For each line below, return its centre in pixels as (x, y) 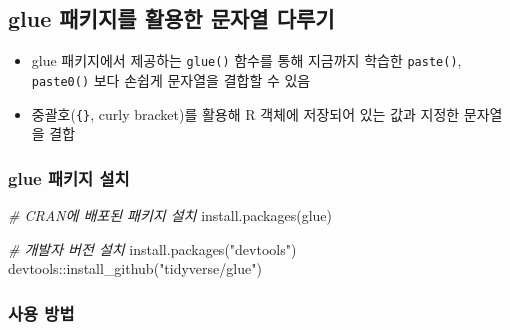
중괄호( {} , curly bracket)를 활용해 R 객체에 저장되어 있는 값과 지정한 (245, 113)
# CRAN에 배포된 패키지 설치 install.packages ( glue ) (170, 214)
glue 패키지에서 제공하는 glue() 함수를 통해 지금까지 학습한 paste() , (246, 60)
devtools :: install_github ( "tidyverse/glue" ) (135, 268)
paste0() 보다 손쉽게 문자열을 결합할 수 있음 (171, 79)
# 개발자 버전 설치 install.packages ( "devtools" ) (152, 248)
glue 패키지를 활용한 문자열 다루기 (171, 18)
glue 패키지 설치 (69, 177)
